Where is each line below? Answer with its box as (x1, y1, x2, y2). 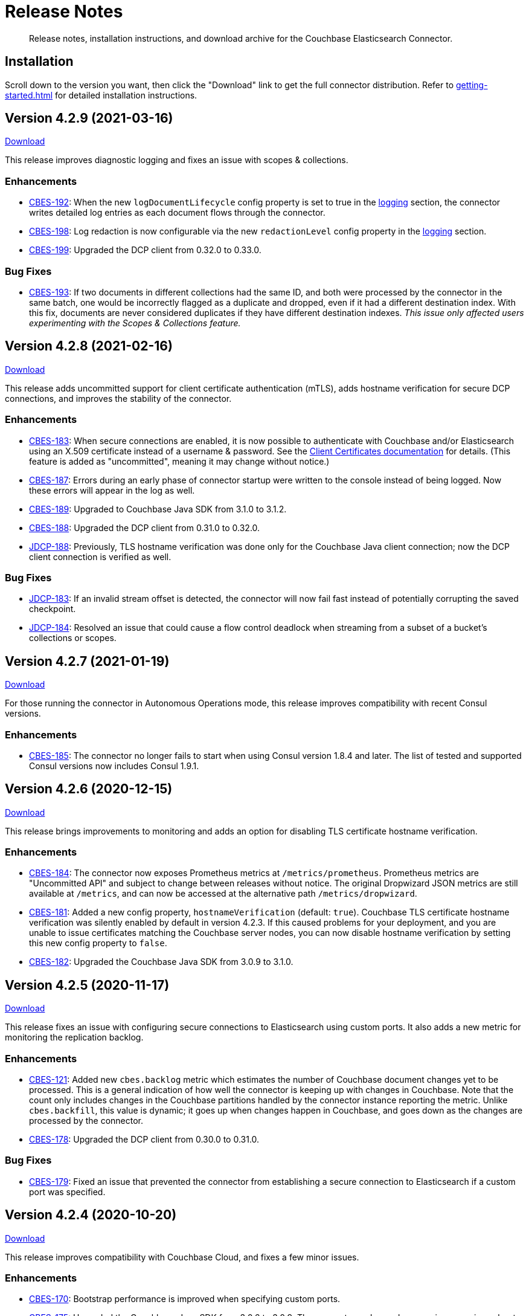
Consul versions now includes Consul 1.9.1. (29, 760, 199, 771)
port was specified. (29, 1186, 106, 1197)
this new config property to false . (29, 938, 167, 949)
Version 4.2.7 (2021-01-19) (5, 653, 170, 669)
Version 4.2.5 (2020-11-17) (5, 977, 170, 993)
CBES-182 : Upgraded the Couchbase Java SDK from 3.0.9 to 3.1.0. (29, 956, 293, 967)
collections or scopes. (29, 633, 117, 643)
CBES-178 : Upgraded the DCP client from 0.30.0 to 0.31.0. (29, 1134, 260, 1145)
